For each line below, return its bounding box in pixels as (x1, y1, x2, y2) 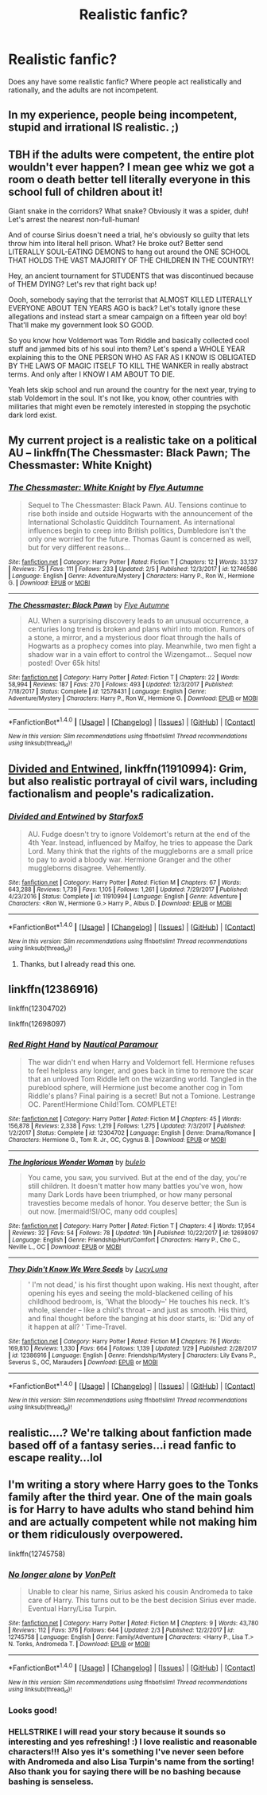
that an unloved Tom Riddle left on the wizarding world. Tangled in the (27, 1073, 257, 1084)
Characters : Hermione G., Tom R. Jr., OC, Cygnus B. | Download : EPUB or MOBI (8, 1136, 226, 1144)
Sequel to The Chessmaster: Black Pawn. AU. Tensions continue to (27, 500, 247, 510)
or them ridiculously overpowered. (8, 1527, 184, 1542)
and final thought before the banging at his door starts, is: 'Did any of (27, 1313, 254, 1323)
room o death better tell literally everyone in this (8, 173, 251, 186)
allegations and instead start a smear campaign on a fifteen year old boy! (8, 312, 248, 322)
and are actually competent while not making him (8, 1515, 257, 1529)
